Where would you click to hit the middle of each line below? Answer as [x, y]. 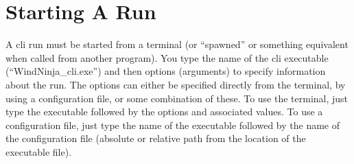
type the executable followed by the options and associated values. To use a [164, 112]
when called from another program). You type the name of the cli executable [167, 57]
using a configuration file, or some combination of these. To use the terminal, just [177, 98]
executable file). [39, 151]
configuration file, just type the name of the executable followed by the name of [173, 125]
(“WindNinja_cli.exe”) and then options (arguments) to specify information [166, 71]
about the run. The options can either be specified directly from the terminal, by [176, 84]
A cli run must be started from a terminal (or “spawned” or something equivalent [177, 44]
